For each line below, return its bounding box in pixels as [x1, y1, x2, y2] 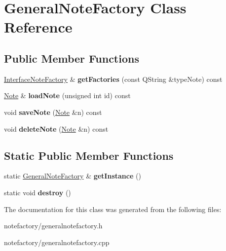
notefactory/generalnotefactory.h [4, 220, 103, 231]
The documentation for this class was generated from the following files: [4, 204, 222, 214]
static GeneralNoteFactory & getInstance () [4, 171, 141, 181]
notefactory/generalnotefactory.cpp [4, 237, 110, 247]
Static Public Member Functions [4, 147, 174, 163]
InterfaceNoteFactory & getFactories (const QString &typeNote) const [4, 73, 223, 84]
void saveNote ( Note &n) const [4, 107, 102, 117]
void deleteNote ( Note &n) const [4, 123, 109, 134]
